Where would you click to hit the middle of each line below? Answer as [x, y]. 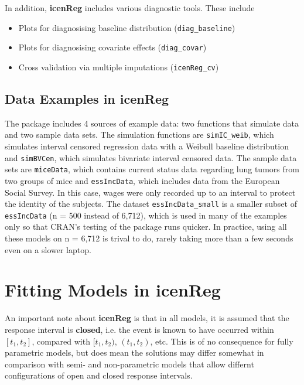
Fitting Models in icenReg [113, 290]
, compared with [61, 341]
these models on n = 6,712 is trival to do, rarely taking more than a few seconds [149, 238]
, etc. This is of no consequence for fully [222, 341]
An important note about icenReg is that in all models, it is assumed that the [147, 318]
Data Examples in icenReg [87, 98]
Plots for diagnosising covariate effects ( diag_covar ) [112, 47]
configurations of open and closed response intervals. [99, 375]
